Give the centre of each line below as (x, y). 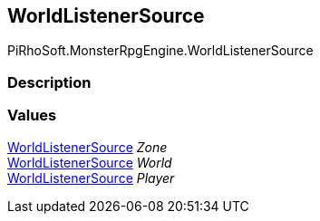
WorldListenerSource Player (91, 178)
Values (32, 115)
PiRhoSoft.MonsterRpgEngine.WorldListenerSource (160, 51)
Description (49, 82)
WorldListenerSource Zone (87, 147)
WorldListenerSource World (90, 162)
